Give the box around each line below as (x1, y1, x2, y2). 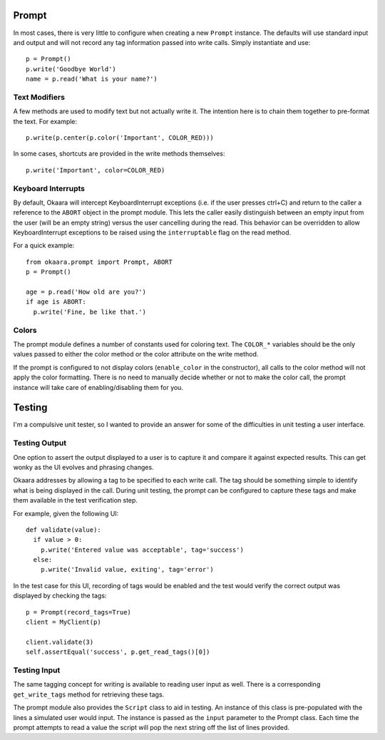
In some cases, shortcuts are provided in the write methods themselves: (13, 150, 225, 158)
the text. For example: (13, 117, 78, 125)
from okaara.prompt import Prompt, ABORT (26, 257, 173, 266)
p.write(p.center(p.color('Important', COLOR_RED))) (26, 134, 214, 142)
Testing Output (13, 438, 67, 448)
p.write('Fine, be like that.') (33, 307, 146, 316)
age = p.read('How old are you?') (26, 288, 146, 296)
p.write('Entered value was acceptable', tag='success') (40, 545, 244, 554)
